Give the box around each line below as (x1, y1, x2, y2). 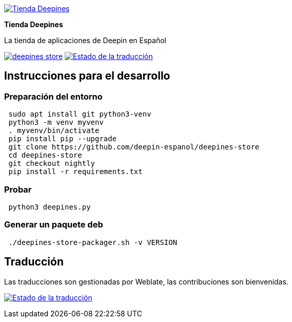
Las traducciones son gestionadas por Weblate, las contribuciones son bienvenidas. (4, 277, 288, 286)
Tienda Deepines (4, 20, 63, 29)
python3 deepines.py (8, 202, 91, 211)
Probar (4, 184, 32, 195)
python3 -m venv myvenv (8, 118, 104, 127)
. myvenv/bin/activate (8, 126, 100, 135)
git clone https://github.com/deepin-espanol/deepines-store (8, 143, 260, 151)
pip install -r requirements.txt (8, 167, 143, 176)
